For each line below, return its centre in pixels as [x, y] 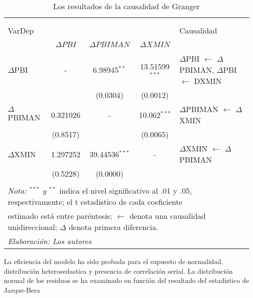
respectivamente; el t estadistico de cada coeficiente [95, 202]
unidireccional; [33, 227]
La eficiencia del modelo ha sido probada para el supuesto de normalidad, [114, 261]
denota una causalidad [168, 216]
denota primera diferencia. [114, 227]
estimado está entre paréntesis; [60, 216]
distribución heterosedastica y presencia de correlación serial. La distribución [118, 271]
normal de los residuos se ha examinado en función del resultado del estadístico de [126, 280]
